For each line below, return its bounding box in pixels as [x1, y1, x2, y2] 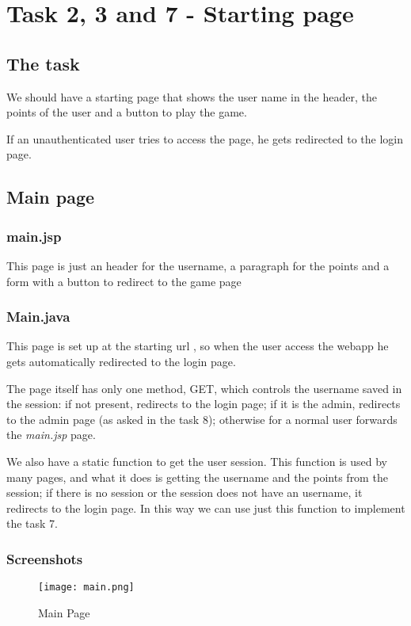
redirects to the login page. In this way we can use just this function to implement [6, 499, 405, 516]
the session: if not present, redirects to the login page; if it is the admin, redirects [6, 395, 401, 412]
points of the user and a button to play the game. [6, 104, 247, 120]
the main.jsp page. [6, 426, 96, 443]
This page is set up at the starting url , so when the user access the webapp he [6, 338, 389, 354]
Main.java [6, 307, 70, 326]
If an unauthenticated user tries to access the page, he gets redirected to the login [6, 130, 403, 147]
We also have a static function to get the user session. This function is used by [6, 452, 387, 469]
